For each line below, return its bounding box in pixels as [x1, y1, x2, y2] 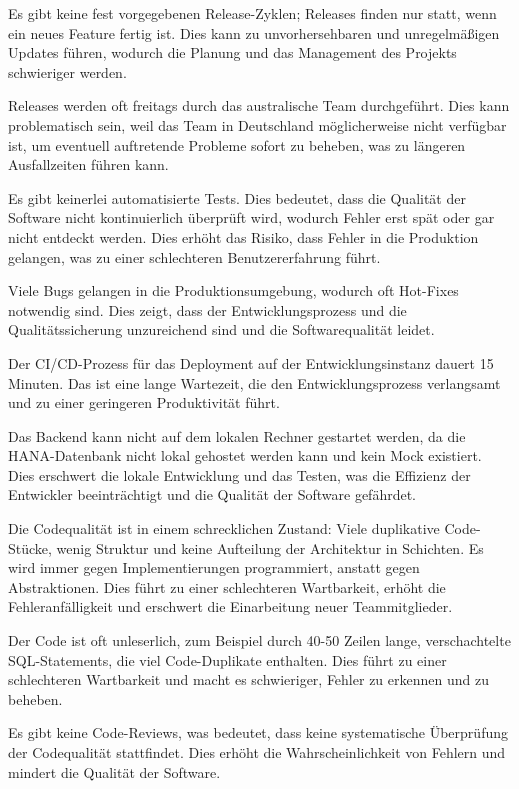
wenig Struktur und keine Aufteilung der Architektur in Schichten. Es [56, 537, 484, 558]
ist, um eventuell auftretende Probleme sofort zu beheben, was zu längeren [8, 134, 466, 155]
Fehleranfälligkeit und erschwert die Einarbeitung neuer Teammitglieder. [8, 596, 453, 617]
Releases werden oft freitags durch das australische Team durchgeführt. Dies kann [8, 95, 510, 116]
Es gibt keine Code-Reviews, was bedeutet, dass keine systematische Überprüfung [8, 722, 508, 743]
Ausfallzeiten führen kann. [8, 154, 169, 175]
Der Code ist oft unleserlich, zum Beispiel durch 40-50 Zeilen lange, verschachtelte [8, 630, 511, 651]
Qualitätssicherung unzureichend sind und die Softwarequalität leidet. [8, 319, 435, 340]
